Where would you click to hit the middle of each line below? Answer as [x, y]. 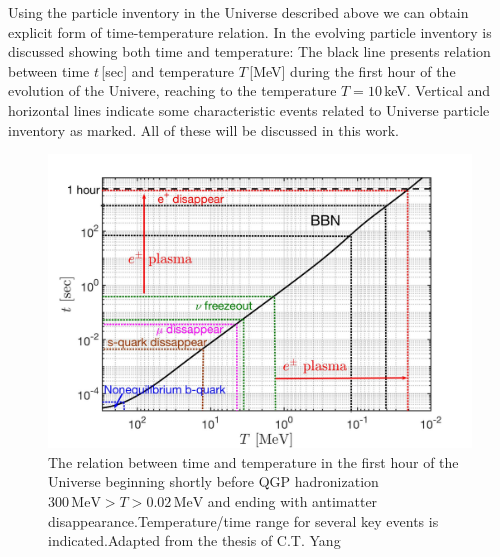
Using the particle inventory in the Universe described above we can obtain [238, 12]
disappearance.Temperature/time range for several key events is [243, 520]
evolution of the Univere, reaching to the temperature [172, 90]
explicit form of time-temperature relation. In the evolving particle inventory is [250, 31]
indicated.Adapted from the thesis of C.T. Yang [194, 540]
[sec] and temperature [168, 70]
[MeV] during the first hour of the [352, 70]
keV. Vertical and [437, 90]
